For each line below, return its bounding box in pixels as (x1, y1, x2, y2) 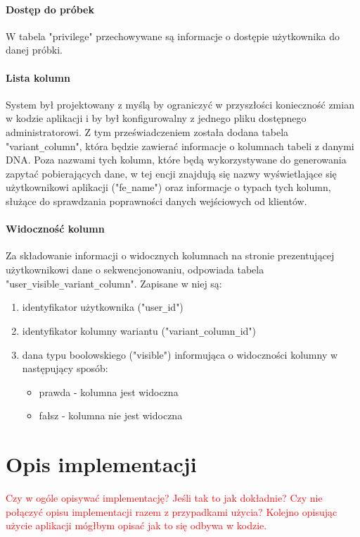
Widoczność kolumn (6, 221, 105, 236)
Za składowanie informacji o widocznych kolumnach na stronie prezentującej (6, 248, 335, 263)
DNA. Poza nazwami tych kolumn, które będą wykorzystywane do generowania (6, 152, 347, 167)
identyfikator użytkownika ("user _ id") (22, 300, 184, 314)
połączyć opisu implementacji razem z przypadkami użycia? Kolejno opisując (6, 504, 337, 519)
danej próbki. (6, 42, 63, 57)
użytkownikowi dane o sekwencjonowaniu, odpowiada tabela (6, 262, 264, 277)
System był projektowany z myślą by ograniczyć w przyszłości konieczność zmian (6, 97, 354, 111)
